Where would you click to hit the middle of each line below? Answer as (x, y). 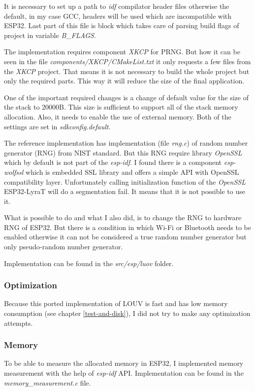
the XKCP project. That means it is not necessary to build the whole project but (127, 71)
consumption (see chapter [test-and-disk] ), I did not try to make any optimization (127, 313)
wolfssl (14, 172)
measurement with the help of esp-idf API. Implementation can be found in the (124, 373)
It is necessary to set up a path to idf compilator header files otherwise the (117, 6)
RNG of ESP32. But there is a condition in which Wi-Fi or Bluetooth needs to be (128, 227)
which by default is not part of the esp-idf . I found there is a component (113, 162)
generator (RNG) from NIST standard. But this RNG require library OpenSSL (123, 152)
